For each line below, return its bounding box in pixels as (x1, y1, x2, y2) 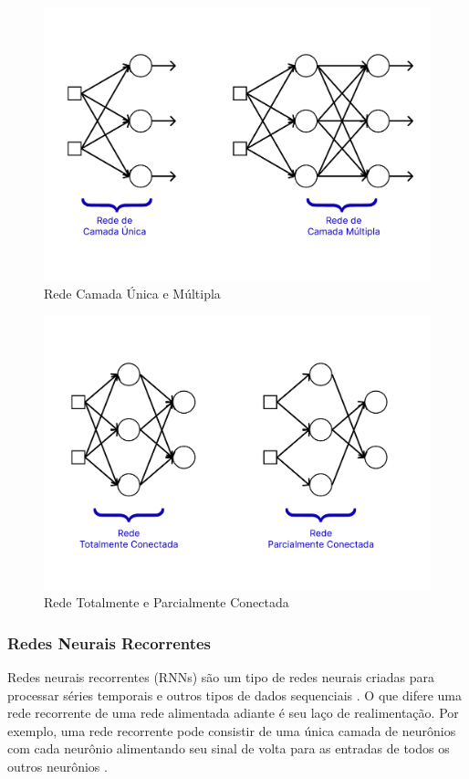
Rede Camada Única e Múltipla (44, 284, 221, 303)
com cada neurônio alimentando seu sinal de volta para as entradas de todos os (7, 739, 450, 758)
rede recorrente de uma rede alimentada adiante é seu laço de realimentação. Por (7, 703, 459, 722)
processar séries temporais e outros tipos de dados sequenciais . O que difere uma (7, 685, 462, 704)
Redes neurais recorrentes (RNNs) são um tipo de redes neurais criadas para (7, 667, 434, 686)
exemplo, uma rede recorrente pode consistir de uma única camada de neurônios (7, 721, 456, 740)
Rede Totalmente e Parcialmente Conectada (44, 593, 289, 612)
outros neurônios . (7, 756, 108, 775)
